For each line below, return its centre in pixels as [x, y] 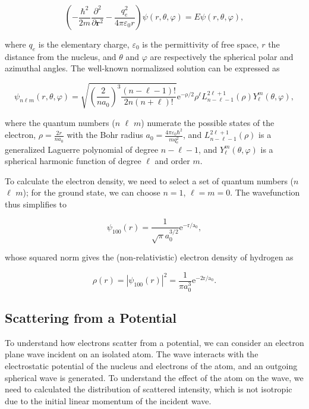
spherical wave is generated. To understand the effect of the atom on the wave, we [154, 377]
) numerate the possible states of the [208, 122]
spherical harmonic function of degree [73, 161]
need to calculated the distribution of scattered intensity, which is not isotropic [149, 389]
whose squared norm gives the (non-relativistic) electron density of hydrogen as [149, 257]
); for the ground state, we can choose [92, 192]
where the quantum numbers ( [60, 122]
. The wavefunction [265, 192]
